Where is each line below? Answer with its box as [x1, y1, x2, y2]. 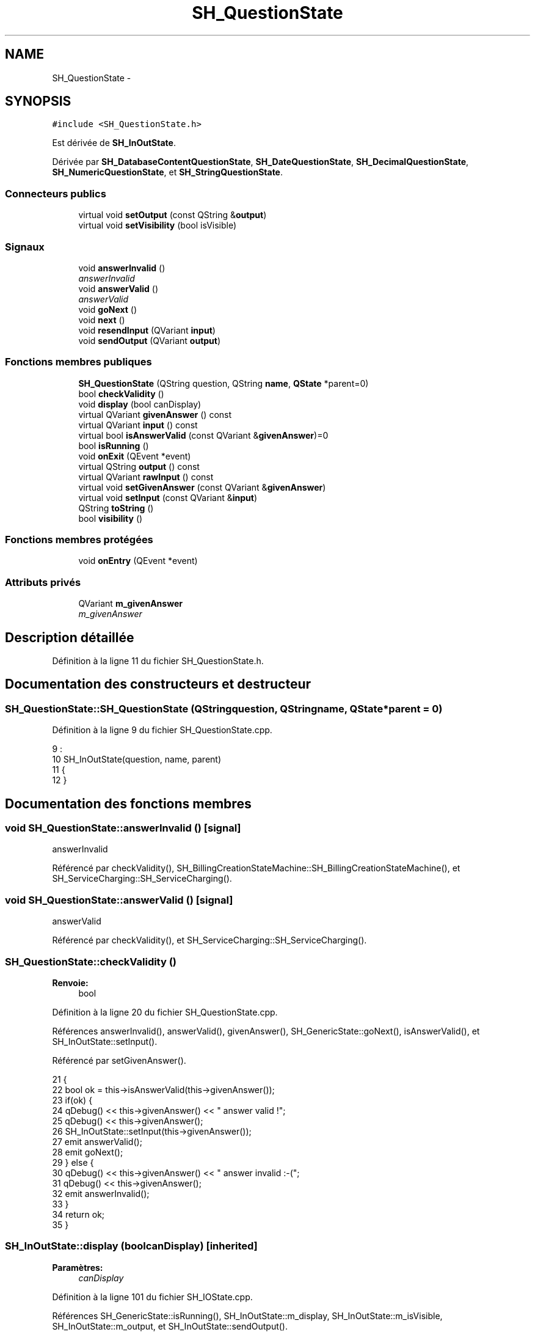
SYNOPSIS [5, 93, 71, 109]
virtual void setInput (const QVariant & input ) [78, 492, 257, 503]
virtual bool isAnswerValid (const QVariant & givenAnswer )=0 [78, 430, 329, 441]
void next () [78, 314, 125, 325]
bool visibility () [78, 513, 143, 524]
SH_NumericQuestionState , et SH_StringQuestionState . [52, 167, 283, 178]
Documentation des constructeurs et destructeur [5, 676, 311, 692]
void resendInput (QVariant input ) [78, 324, 216, 335]
